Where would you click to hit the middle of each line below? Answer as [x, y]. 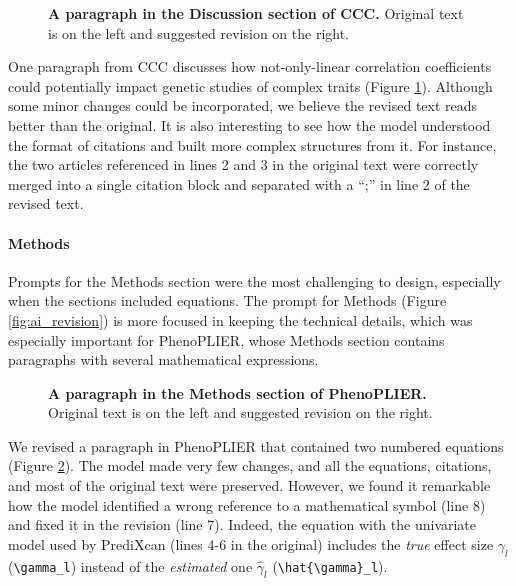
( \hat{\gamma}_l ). [330, 565]
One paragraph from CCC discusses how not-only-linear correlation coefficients [250, 66]
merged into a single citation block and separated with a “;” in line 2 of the [239, 183]
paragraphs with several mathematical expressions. [163, 359]
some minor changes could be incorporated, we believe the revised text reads [243, 105]
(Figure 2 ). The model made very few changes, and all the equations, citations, [250, 465]
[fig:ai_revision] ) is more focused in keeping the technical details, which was [240, 319]
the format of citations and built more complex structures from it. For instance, [252, 144]
